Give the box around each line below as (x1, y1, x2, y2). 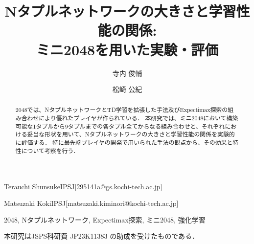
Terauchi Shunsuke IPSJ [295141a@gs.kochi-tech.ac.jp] (4, 181, 162, 192)
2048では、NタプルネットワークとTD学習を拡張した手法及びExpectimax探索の (15, 106, 228, 114)
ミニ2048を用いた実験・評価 (36, 39, 219, 59)
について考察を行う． (21, 146, 79, 155)
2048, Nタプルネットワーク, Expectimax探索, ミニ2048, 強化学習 (4, 214, 206, 224)
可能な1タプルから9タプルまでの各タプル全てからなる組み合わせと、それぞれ (15, 122, 225, 130)
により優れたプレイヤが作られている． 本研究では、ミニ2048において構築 (39, 114, 238, 122)
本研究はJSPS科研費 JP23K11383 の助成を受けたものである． (4, 231, 199, 241)
